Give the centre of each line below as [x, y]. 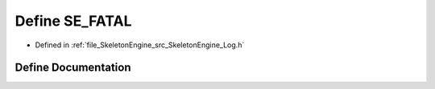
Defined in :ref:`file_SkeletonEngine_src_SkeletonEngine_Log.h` [140, 45]
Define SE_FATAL [73, 21]
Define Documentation [73, 68]
